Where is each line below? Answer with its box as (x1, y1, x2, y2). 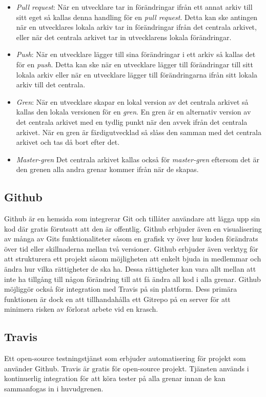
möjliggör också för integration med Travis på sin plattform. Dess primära (4, 283, 237, 294)
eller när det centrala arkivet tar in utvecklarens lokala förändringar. (16, 31, 232, 42)
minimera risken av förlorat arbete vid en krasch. (4, 304, 158, 314)
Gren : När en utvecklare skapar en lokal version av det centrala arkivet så (16, 96, 249, 107)
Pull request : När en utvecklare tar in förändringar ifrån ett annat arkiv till (16, 2, 253, 12)
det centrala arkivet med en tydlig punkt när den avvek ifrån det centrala (16, 116, 248, 127)
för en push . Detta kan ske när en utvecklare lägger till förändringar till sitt (16, 59, 254, 69)
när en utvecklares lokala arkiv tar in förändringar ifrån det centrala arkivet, (16, 22, 257, 32)
